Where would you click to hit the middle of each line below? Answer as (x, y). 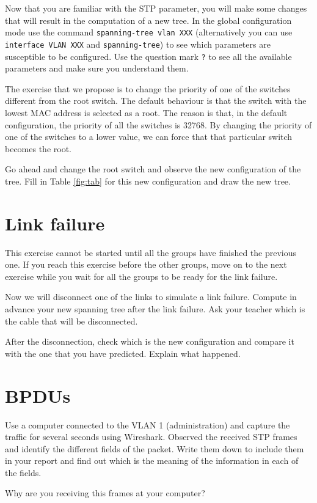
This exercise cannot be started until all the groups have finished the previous (151, 252)
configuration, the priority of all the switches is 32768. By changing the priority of (158, 124)
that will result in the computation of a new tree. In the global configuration (148, 20)
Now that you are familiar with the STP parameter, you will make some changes (156, 8)
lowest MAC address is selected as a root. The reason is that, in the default (146, 112)
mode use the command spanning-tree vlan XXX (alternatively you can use (149, 32)
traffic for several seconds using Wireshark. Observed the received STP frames (151, 437)
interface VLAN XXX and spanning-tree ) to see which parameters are (138, 44)
